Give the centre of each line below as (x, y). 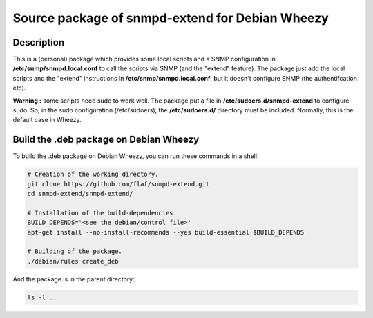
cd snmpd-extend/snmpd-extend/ (80, 194)
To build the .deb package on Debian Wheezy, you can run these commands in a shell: (136, 156)
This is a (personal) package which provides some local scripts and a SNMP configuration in (144, 59)
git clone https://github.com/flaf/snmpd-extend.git (118, 184)
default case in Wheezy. (47, 120)
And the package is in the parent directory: (74, 279)
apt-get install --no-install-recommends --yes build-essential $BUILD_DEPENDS (166, 232)
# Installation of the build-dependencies (100, 213)
